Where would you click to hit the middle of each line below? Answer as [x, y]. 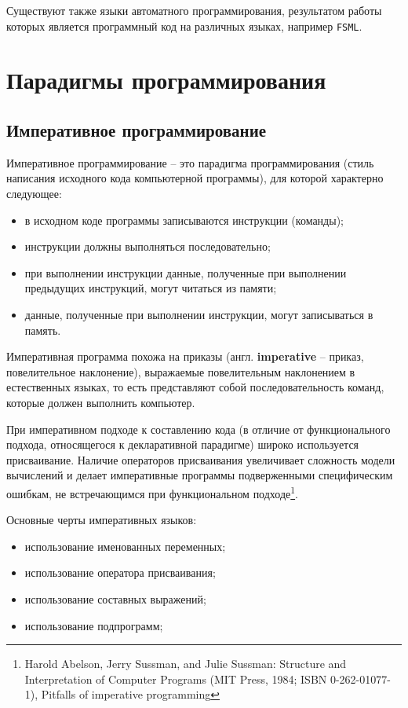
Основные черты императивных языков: [102, 520]
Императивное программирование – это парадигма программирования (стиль [190, 162]
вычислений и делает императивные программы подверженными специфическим [200, 475]
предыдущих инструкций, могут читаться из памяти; [151, 288]
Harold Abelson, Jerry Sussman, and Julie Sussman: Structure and [186, 664]
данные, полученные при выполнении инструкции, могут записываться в [199, 314]
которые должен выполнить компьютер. [101, 402]
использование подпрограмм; [94, 625]
